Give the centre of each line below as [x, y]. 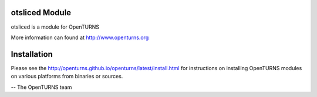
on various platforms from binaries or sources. [67, 77]
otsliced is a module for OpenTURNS [55, 27]
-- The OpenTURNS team [41, 87]
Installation [32, 54]
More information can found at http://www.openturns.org [80, 37]
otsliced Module [41, 13]
